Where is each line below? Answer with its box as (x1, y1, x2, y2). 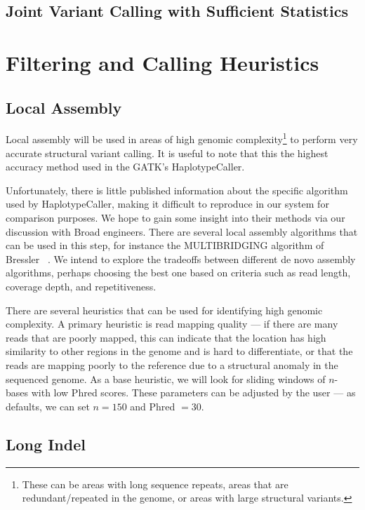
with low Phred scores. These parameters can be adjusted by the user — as (31, 385, 356, 400)
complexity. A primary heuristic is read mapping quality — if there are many (6, 316, 338, 331)
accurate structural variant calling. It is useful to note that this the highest (6, 145, 328, 160)
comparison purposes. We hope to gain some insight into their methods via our (6, 210, 345, 224)
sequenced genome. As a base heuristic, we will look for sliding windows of (6, 371, 326, 386)
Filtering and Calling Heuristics (6, 48, 319, 76)
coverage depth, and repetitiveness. (6, 279, 157, 293)
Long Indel (6, 433, 86, 455)
